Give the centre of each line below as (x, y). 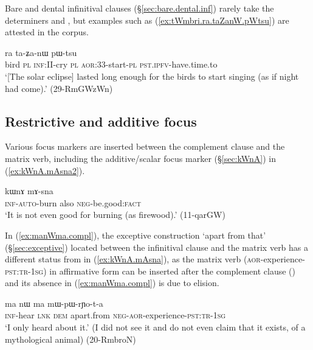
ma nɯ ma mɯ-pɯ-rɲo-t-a (54, 303)
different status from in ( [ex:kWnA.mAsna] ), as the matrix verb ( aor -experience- (155, 259)
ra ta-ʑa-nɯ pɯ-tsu (41, 52)
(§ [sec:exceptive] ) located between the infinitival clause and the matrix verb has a (157, 247)
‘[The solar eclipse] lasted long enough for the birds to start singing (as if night (152, 76)
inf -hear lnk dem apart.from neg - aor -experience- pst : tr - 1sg (115, 315)
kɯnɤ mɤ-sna (29, 191)
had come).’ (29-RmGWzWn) (59, 88)
